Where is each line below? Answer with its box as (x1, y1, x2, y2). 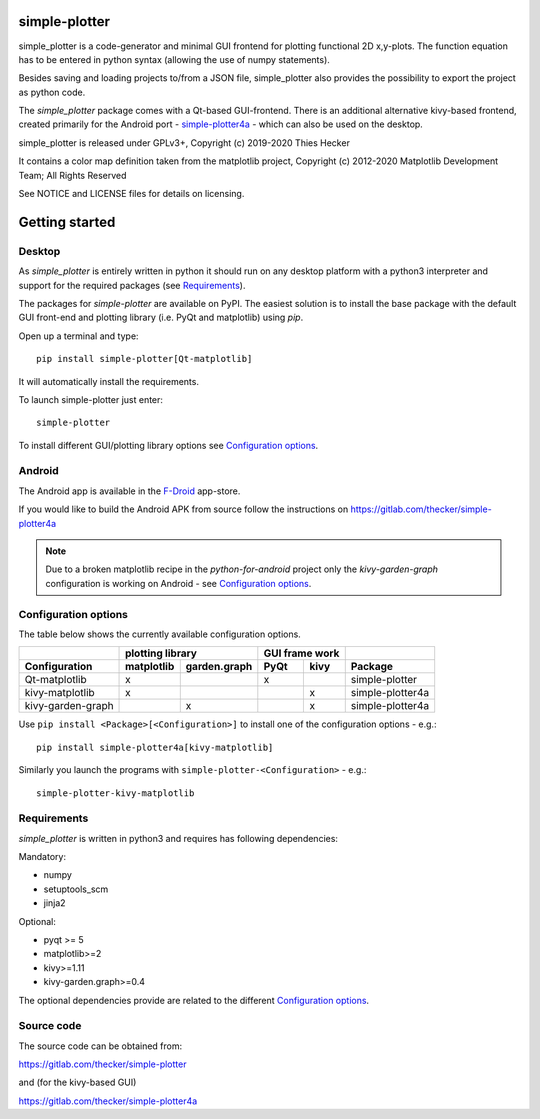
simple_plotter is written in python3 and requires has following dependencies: (18, 832, 339, 844)
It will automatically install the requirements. (18, 375, 200, 387)
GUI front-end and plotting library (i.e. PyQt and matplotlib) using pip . (18, 311, 304, 324)
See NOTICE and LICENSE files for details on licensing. (18, 188, 245, 200)
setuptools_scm (43, 883, 109, 895)
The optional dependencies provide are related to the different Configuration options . (18, 994, 370, 1006)
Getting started (18, 213, 116, 230)
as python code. (18, 86, 86, 98)
